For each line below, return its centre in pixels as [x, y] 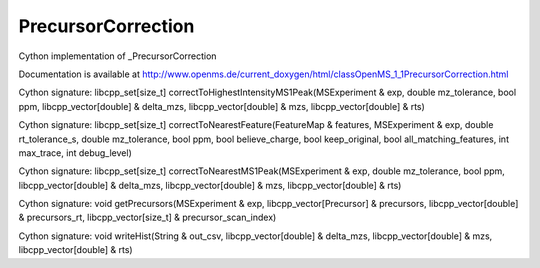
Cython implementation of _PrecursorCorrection [117, 56]
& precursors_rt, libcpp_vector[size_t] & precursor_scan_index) [147, 217]
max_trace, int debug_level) [75, 152]
